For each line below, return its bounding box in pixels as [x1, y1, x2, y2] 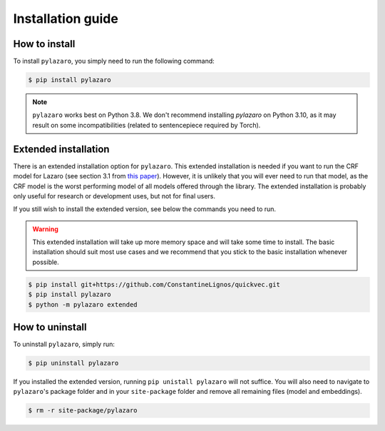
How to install [13, 38, 76, 50]
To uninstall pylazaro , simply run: [13, 340, 115, 349]
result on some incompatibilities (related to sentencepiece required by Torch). [32, 121, 261, 129]
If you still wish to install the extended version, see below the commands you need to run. [13, 205, 277, 213]
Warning [32, 225, 58, 233]
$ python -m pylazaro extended [28, 300, 138, 308]
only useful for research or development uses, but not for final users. [13, 191, 215, 200]
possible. [32, 258, 60, 266]
